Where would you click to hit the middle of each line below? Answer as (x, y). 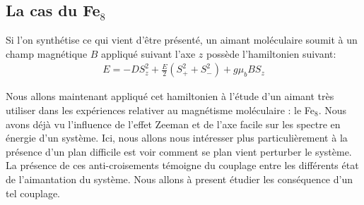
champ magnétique (47, 53)
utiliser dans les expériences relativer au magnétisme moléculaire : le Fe (160, 110)
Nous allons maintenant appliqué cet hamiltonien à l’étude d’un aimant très (170, 96)
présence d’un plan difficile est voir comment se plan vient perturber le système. (179, 151)
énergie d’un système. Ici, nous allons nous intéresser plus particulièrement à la (177, 138)
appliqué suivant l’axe (148, 53)
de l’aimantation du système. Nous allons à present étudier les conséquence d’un (179, 179)
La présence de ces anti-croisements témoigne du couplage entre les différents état (182, 165)
